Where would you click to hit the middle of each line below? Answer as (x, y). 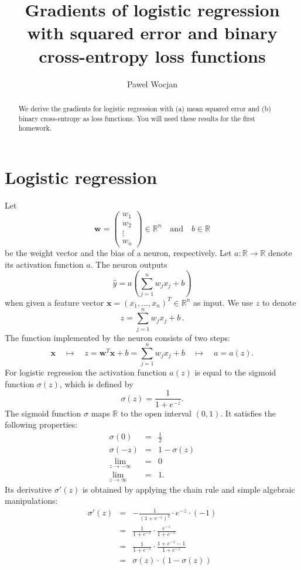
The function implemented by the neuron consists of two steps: (118, 337)
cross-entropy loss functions (152, 55)
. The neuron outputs (129, 264)
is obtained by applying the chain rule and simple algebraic (189, 489)
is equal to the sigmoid (235, 372)
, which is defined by (96, 383)
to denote (279, 302)
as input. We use (223, 302)
